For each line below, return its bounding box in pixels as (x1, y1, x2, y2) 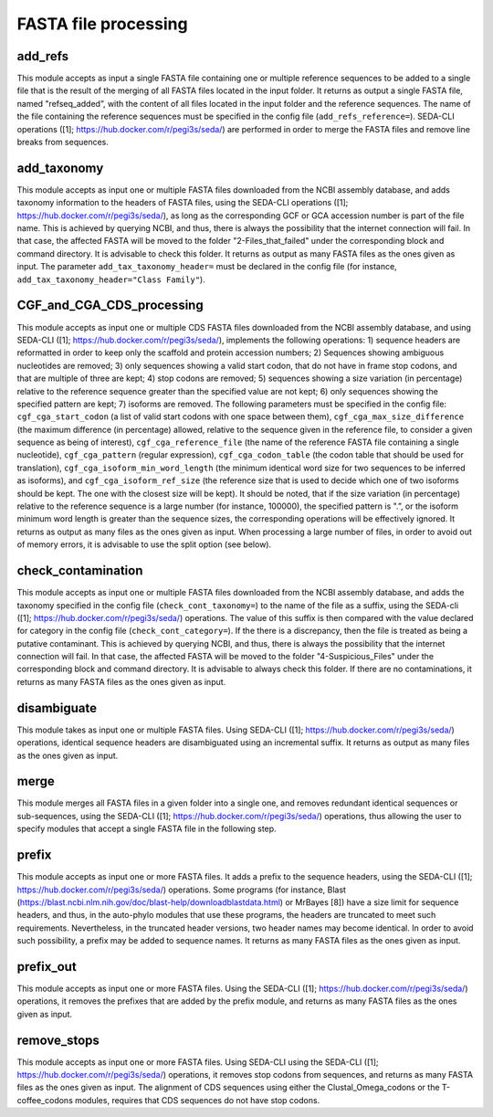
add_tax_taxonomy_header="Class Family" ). (16, 274, 205, 285)
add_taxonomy (16, 160, 104, 175)
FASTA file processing (16, 14, 188, 34)
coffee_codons (16, 1094, 73, 1105)
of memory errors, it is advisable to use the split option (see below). (16, 539, 272, 550)
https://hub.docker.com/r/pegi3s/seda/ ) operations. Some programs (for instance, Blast (16, 884, 347, 895)
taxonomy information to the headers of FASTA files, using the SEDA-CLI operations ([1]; (16, 197, 349, 208)
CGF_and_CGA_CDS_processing (16, 298, 205, 313)
